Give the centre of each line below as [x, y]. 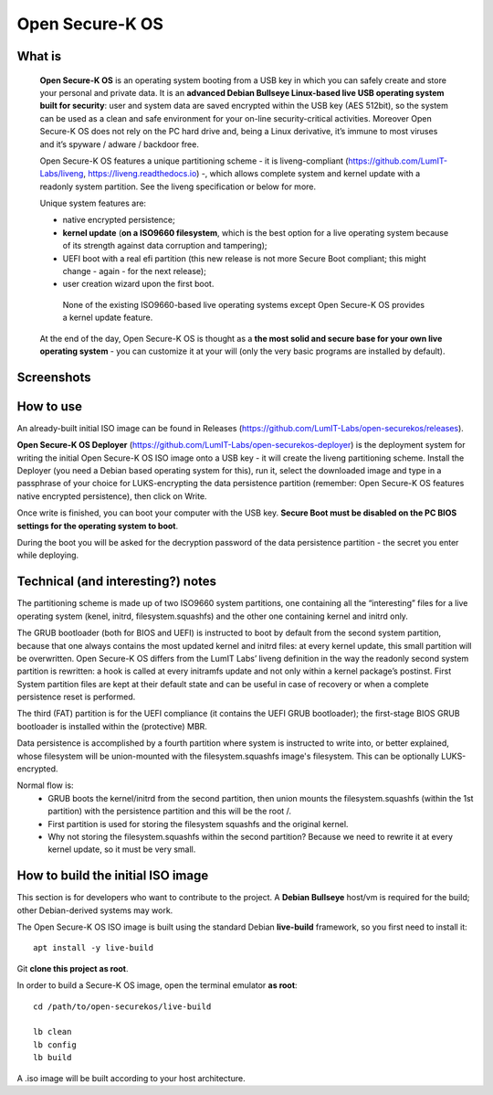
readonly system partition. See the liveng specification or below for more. [178, 186]
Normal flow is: [45, 785]
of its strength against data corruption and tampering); [165, 246]
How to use [49, 406]
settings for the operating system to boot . [97, 526]
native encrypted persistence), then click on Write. [112, 496]
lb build [52, 1058]
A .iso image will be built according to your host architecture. [131, 1078]
